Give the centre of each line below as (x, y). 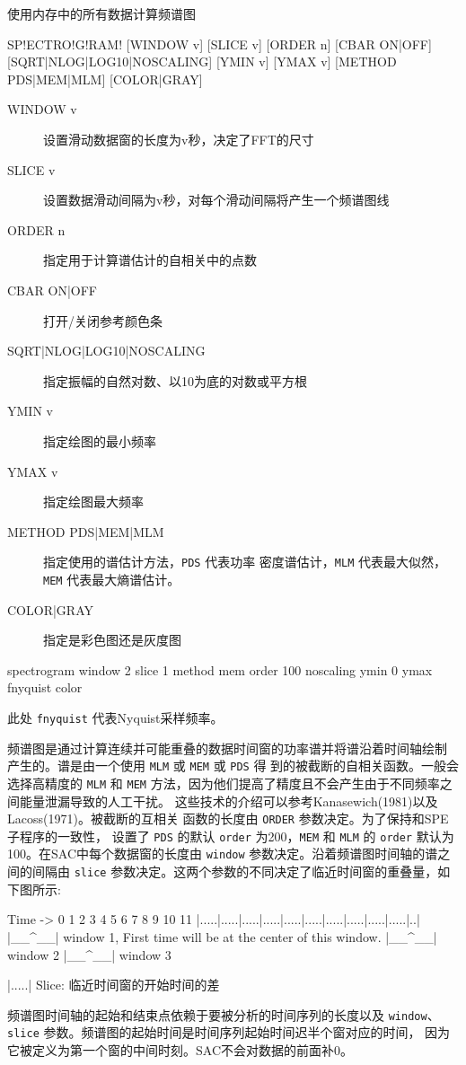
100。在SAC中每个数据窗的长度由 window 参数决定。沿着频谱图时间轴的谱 (223, 854)
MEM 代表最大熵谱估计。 (112, 579)
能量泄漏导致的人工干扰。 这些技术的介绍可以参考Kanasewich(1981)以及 (229, 801)
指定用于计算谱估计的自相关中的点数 (150, 260)
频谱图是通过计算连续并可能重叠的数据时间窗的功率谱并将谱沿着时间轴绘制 (227, 748)
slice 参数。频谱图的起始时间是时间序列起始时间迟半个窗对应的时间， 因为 (229, 1032)
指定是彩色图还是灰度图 (112, 640)
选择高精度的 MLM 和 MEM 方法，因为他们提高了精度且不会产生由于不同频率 (224, 783)
